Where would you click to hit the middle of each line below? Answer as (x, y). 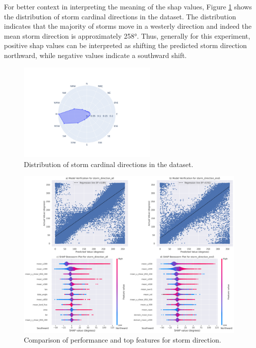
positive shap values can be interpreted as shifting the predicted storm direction (126, 45)
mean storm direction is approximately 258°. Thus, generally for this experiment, (127, 35)
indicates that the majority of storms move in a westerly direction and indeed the (128, 26)
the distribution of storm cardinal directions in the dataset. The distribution (120, 16)
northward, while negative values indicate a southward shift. (96, 55)
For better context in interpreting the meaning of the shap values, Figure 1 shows (128, 6)
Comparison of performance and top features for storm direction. (123, 340)
